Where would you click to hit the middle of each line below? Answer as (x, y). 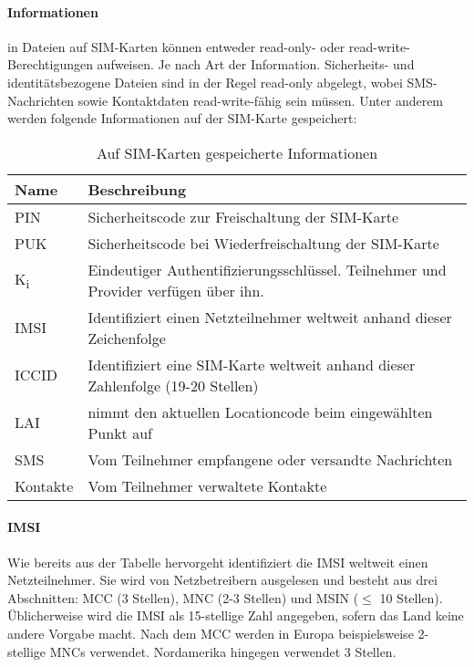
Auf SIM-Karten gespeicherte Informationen (237, 152)
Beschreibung (137, 189)
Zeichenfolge (127, 338)
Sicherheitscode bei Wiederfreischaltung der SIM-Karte (263, 243)
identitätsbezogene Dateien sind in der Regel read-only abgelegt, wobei (205, 82)
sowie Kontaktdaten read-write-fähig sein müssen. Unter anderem (261, 100)
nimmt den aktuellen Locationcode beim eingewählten (260, 412)
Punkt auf (120, 433)
